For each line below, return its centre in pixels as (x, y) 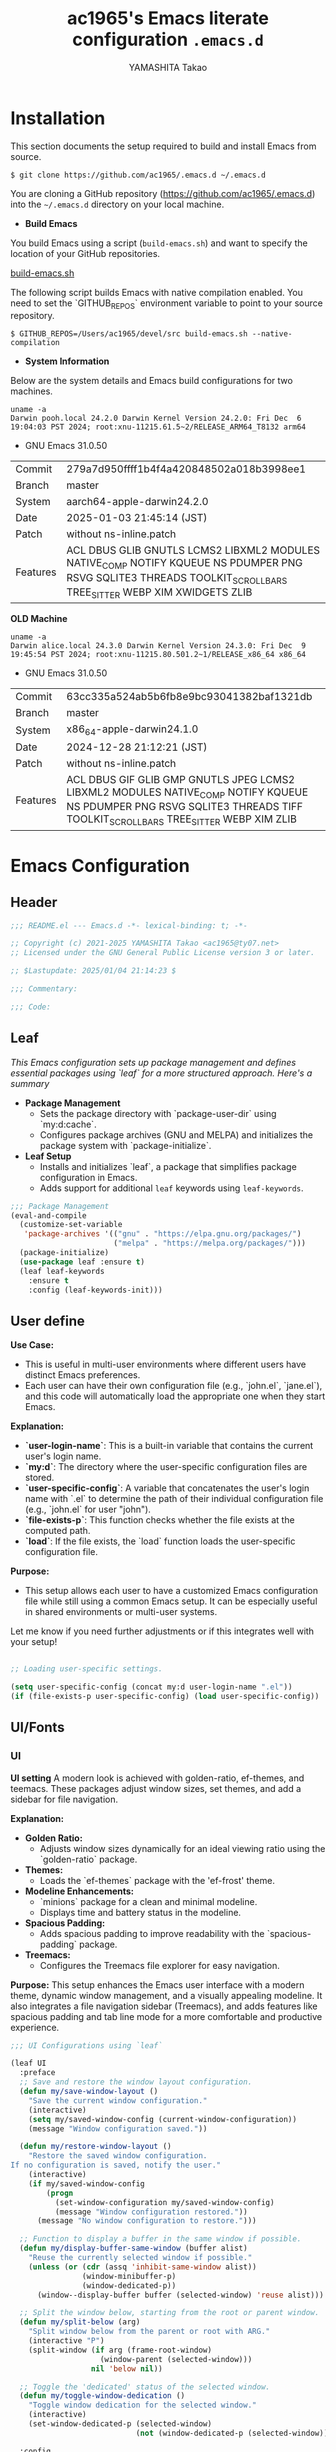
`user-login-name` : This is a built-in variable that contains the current (169, 1446)
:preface (37, 2073)
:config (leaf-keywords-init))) (95, 1290)
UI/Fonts (37, 1727)
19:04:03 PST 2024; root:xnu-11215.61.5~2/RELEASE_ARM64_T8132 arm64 (158, 427)
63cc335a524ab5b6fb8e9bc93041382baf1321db (189, 697)
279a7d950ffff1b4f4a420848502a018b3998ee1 (186, 469)
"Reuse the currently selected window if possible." (140, 2258)
